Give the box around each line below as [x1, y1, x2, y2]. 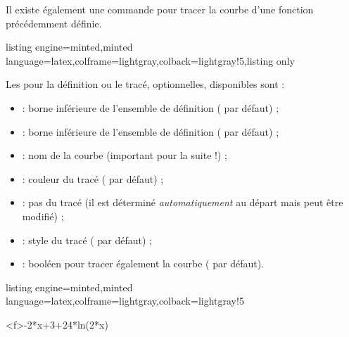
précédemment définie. [6, 15, 102, 30]
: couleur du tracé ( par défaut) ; [22, 171, 164, 186]
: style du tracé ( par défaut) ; [22, 232, 152, 247]
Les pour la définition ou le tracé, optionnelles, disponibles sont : [6, 77, 285, 91]
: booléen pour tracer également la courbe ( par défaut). [22, 256, 265, 271]
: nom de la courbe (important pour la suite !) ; [22, 148, 227, 163]
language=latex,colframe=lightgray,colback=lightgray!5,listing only [6, 53, 295, 68]
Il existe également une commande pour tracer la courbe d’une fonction [6, 2, 314, 16]
